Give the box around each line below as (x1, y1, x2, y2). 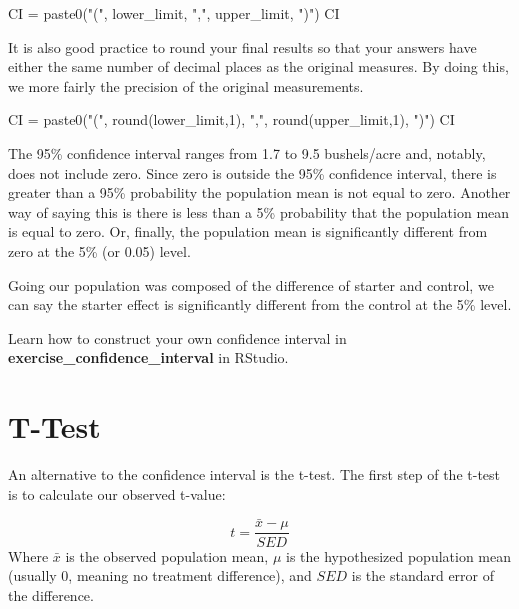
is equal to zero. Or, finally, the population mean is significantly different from (8, 221, 488, 242)
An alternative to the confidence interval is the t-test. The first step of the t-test (8, 464, 501, 485)
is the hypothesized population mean (286, 545, 512, 566)
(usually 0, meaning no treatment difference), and (8, 565, 312, 586)
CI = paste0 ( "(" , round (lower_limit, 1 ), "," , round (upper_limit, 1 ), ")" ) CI (8, 109, 455, 130)
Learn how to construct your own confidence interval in (8, 327, 347, 348)
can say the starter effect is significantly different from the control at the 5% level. (8, 294, 512, 315)
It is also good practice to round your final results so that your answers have (8, 36, 477, 57)
